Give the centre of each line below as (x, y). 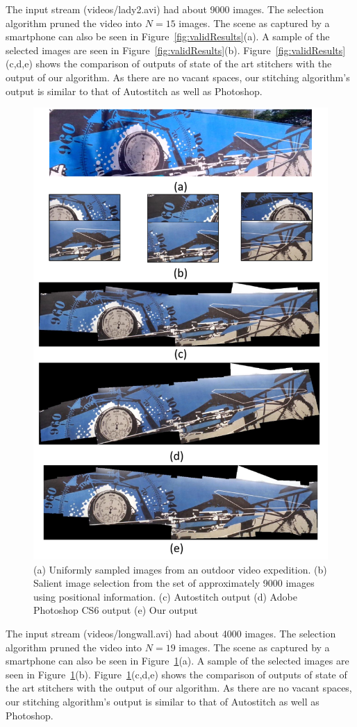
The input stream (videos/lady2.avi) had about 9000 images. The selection (165, 9)
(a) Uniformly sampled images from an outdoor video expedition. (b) (180, 569)
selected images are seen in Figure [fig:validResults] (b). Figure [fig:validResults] (176, 50)
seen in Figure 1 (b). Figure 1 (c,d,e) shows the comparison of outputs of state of (176, 674)
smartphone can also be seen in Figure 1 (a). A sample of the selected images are (177, 661)
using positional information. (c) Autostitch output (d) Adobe (165, 596)
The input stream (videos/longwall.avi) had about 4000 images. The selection (171, 634)
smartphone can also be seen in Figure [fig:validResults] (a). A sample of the (168, 36)
